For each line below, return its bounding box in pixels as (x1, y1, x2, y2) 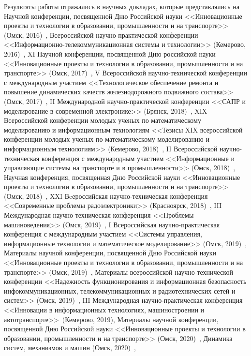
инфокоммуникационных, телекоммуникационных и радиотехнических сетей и (4, 285, 236, 296)
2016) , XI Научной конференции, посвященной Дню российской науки (4, 48, 216, 59)
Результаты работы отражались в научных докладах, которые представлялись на (4, 1, 239, 11)
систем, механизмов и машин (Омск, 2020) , (4, 342, 136, 353)
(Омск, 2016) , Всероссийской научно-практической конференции (4, 30, 198, 40)
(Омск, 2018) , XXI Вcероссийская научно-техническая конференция (4, 191, 208, 201)
